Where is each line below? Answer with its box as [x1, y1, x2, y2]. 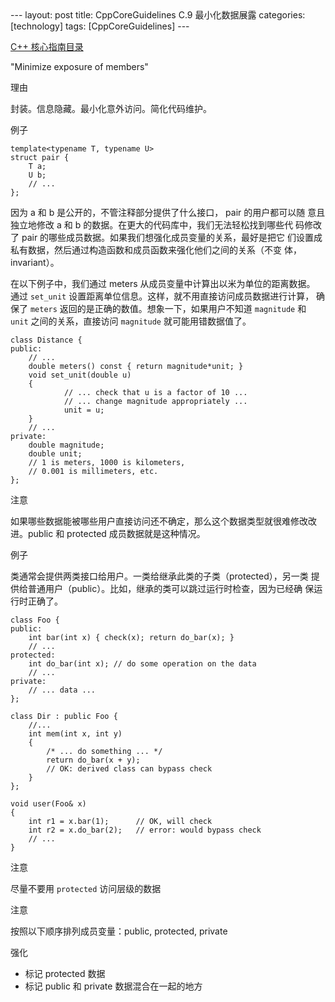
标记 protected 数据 [24, 968, 106, 979]
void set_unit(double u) [28, 370, 132, 380]
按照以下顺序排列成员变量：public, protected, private [10, 925, 228, 937]
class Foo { [10, 615, 60, 625]
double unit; [28, 449, 83, 459]
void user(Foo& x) [10, 799, 87, 809]
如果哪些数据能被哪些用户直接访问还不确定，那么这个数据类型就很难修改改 [10, 515, 317, 527]
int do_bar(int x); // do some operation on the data [28, 659, 257, 669]
